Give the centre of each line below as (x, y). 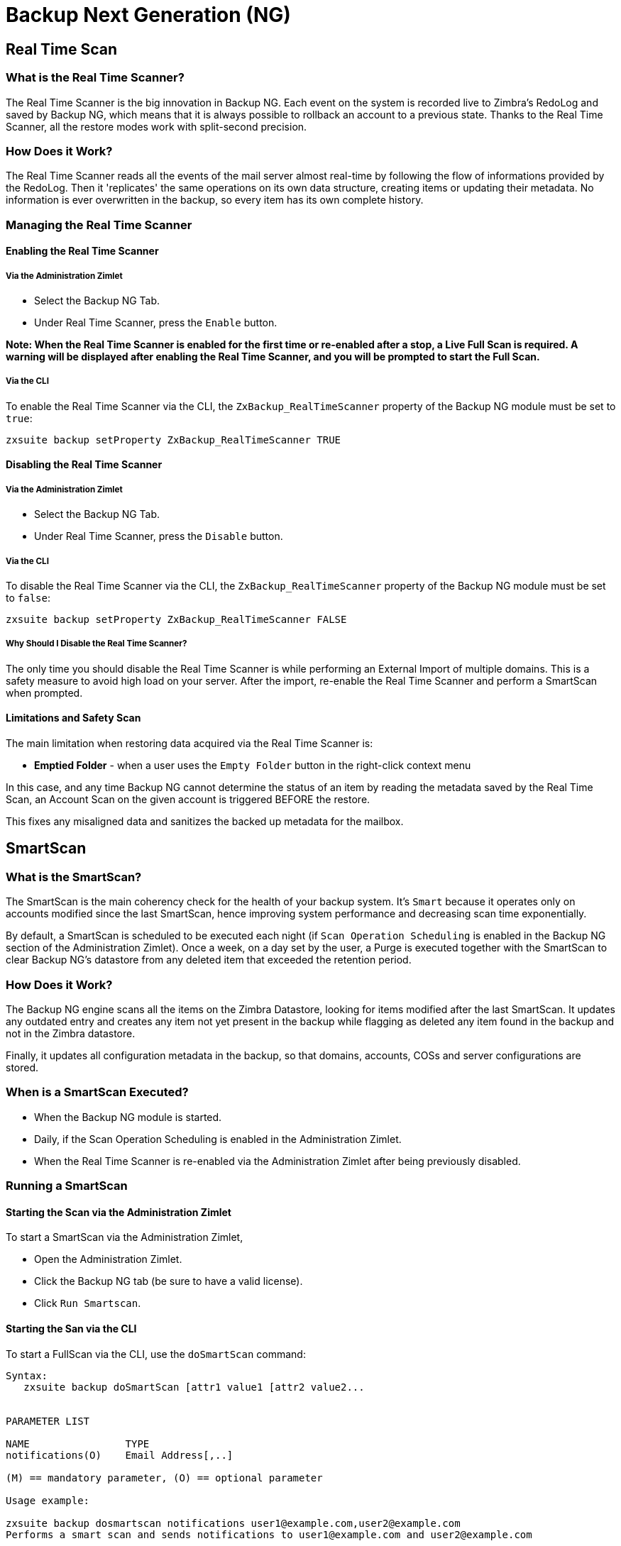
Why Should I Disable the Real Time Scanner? (97, 644)
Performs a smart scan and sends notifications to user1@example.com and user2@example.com (269, 1534)
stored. (22, 1067)
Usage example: (48, 1500)
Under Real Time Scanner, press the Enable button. (156, 323)
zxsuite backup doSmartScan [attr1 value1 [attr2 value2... (194, 1387)
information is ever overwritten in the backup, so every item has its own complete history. (215, 200)
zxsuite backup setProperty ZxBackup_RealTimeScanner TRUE (174, 440)
